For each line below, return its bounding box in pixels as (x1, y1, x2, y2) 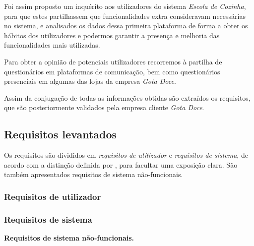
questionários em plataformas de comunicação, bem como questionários (4, 66, 220, 76)
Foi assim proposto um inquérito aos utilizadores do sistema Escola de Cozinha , (4, 1, 246, 11)
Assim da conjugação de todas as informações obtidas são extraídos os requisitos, (4, 92, 251, 103)
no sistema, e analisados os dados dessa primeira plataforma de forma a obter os (4, 20, 248, 31)
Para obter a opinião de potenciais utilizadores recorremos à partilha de (4, 56, 222, 66)
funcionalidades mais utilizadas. (4, 40, 100, 50)
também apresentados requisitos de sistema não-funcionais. (4, 169, 183, 180)
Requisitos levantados (4, 126, 117, 142)
